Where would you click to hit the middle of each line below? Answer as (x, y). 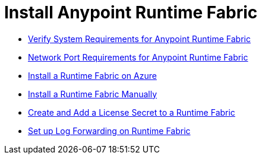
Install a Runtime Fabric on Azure (92, 75)
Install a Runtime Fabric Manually (93, 94)
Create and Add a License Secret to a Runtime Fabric (132, 112)
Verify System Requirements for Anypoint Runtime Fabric (139, 39)
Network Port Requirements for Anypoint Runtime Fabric (138, 57)
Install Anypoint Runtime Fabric (131, 12)
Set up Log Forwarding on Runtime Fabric (109, 131)
